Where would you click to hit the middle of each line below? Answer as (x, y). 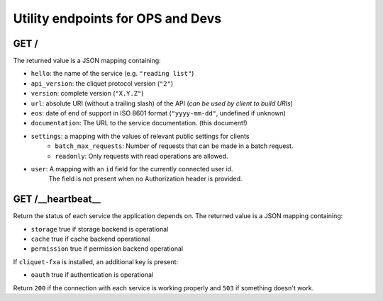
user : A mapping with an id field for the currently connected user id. (132, 169)
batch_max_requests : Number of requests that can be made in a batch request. (174, 146)
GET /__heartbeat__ (57, 199)
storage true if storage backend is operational (100, 229)
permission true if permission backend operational (107, 249)
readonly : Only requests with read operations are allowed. (141, 156)
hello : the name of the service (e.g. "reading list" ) (112, 74)
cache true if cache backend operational (90, 239)
